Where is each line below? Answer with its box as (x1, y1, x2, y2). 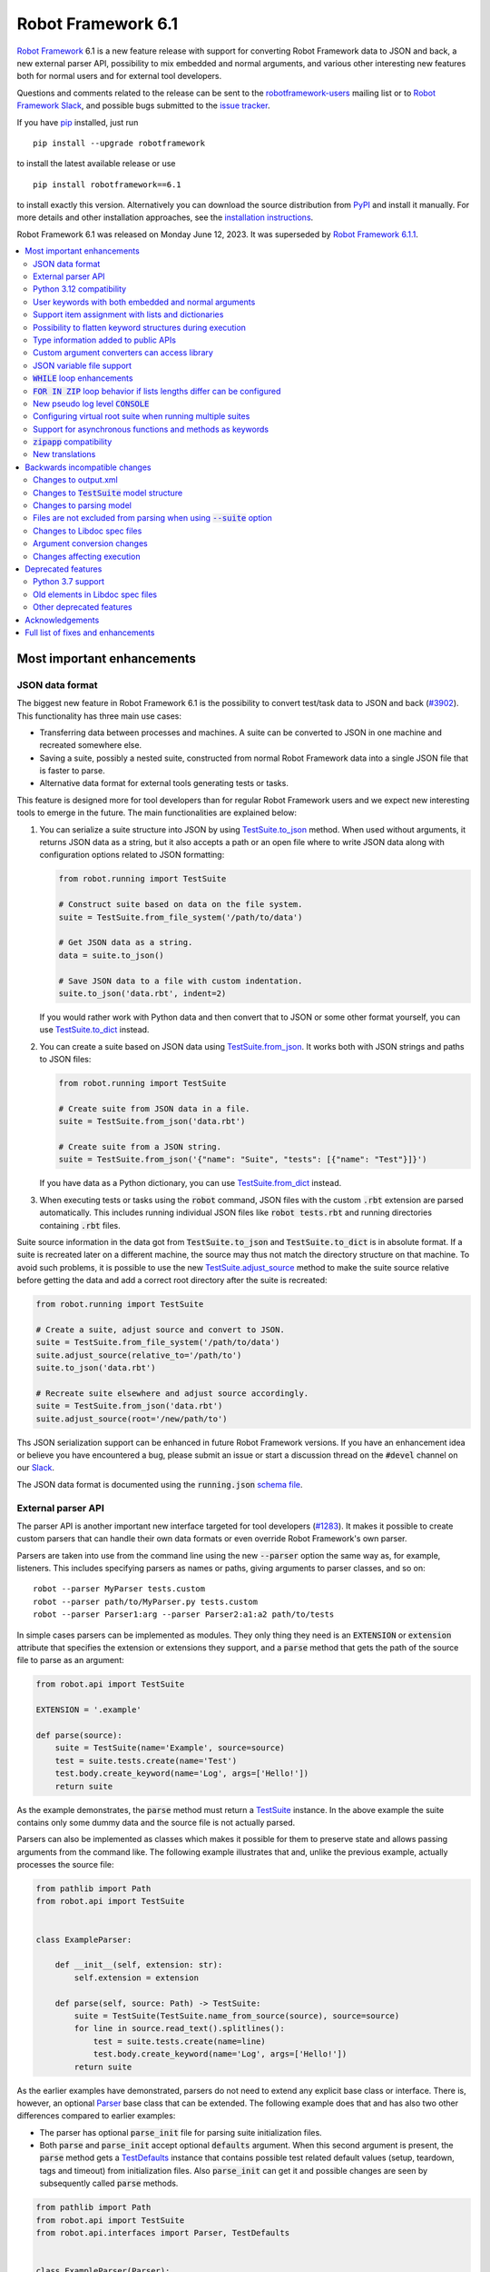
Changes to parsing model (33, 500, 132, 511)
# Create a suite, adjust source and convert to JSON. (35, 1324, 285, 1335)
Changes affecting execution (33, 551, 141, 562)
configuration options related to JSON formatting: (39, 850, 225, 861)
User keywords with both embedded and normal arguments (33, 296, 256, 307)
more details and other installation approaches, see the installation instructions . (16, 212, 314, 223)
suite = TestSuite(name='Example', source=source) (54, 1743, 285, 1753)
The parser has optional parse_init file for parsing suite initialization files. (39, 2127, 322, 2137)
